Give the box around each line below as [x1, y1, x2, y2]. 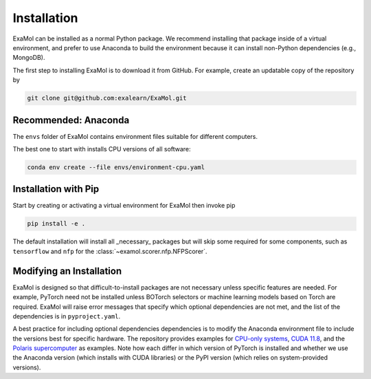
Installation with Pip [12, 183, 100, 195]
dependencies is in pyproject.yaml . [12, 312, 121, 320]
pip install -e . [27, 220, 86, 228]
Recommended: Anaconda [12, 114, 130, 126]
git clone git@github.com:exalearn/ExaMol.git [27, 94, 187, 102]
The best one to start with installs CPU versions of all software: [12, 144, 192, 153]
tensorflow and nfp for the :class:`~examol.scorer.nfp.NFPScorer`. [12, 247, 207, 255]
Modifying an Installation [12, 265, 122, 277]
